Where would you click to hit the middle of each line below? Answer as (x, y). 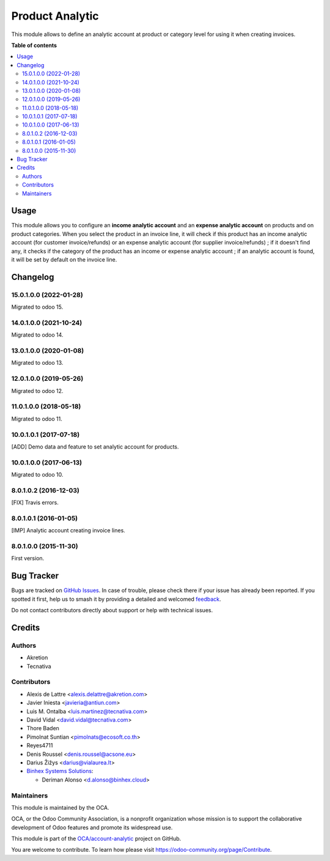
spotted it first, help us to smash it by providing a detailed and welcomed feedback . (116, 599)
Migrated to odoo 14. (37, 335)
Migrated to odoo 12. (37, 390)
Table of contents (34, 45)
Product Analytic (55, 16)
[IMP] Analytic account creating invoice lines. (68, 530)
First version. (28, 559)
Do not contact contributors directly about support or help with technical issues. (112, 610)
